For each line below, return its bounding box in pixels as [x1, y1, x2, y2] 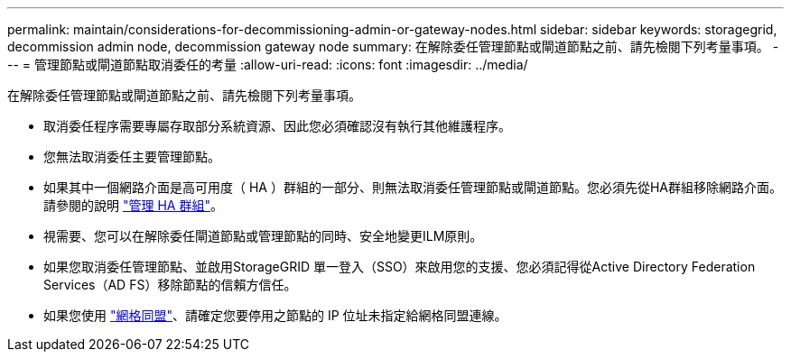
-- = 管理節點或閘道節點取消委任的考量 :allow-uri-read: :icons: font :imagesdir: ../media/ [7, 57, 528, 72]
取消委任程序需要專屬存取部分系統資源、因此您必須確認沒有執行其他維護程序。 [43, 118, 511, 133]
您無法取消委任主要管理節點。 [43, 149, 220, 164]
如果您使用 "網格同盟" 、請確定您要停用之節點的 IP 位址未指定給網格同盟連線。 [43, 308, 507, 323]
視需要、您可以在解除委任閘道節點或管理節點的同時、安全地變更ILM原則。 [43, 228, 483, 244]
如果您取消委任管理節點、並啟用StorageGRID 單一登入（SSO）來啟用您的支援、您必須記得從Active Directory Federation [43, 259, 756, 274]
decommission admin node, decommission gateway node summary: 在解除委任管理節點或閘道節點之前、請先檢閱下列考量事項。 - [7, 39, 779, 54]
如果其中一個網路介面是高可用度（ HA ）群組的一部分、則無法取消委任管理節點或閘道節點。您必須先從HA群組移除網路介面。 [43, 179, 782, 195]
